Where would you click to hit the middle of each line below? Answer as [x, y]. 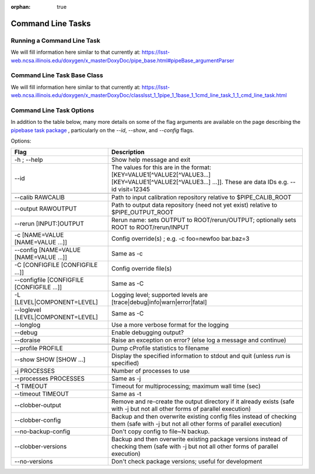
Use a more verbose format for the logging [170, 325]
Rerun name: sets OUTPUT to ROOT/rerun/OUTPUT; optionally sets [204, 220]
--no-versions [34, 462]
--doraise [27, 340]
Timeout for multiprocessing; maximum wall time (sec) [186, 386]
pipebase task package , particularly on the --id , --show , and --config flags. [102, 130]
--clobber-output [38, 405]
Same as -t [126, 394]
